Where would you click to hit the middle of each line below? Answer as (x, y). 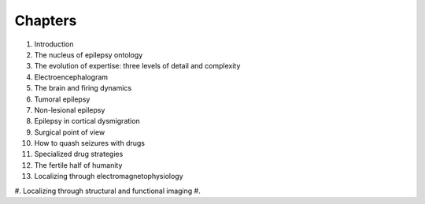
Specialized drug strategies (79, 154)
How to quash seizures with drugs (90, 143)
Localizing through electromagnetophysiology (109, 176)
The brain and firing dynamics (83, 88)
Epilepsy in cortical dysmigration (87, 121)
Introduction (54, 44)
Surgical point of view (70, 132)
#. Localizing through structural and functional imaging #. (107, 191)
